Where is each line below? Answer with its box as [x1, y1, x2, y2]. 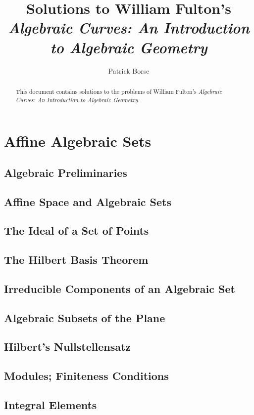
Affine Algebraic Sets [4, 131, 152, 151]
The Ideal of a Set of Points [4, 223, 149, 238]
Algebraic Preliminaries [4, 165, 127, 180]
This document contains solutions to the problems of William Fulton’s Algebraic [15, 87, 222, 95]
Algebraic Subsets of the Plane [4, 310, 165, 325]
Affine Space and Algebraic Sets [4, 194, 172, 209]
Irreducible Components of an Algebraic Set [4, 281, 235, 296]
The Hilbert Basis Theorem [4, 252, 149, 267]
